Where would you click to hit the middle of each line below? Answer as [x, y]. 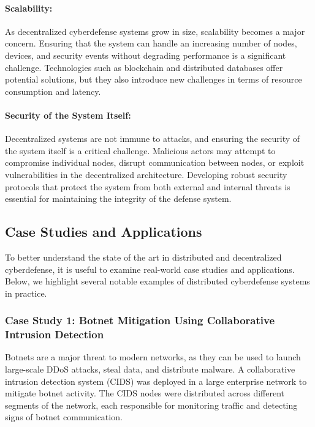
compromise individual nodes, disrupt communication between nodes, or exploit [155, 162]
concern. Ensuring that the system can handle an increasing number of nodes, [151, 43]
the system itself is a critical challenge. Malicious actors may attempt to [140, 150]
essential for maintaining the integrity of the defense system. [118, 199]
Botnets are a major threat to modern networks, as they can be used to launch [153, 357]
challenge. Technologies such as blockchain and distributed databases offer [144, 67]
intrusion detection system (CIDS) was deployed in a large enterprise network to [156, 381]
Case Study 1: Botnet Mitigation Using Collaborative [140, 320]
